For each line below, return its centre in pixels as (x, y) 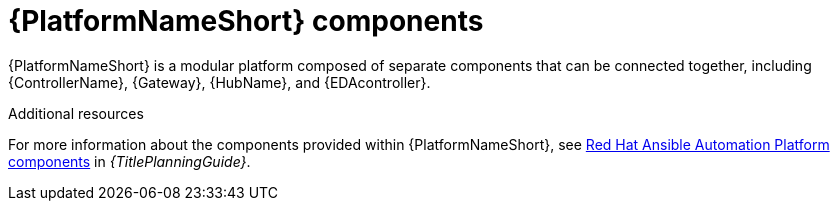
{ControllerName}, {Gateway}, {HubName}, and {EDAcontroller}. (219, 82)
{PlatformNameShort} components (246, 21)
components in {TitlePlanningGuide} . (129, 161)
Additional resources (76, 113)
